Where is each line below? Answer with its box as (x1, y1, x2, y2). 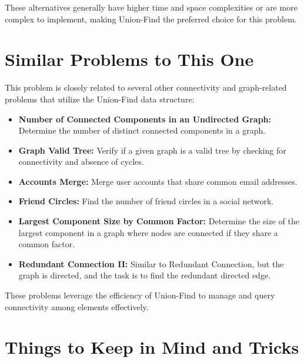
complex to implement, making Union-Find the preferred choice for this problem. (5, 12, 297, 25)
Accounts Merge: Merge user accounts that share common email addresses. (18, 175, 298, 187)
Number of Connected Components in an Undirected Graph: (18, 112, 272, 125)
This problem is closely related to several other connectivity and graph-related (5, 81, 287, 94)
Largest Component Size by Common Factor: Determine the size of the (18, 215, 299, 227)
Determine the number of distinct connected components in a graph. (18, 124, 266, 137)
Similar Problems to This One (5, 47, 254, 71)
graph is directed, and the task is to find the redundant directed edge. (18, 269, 270, 281)
